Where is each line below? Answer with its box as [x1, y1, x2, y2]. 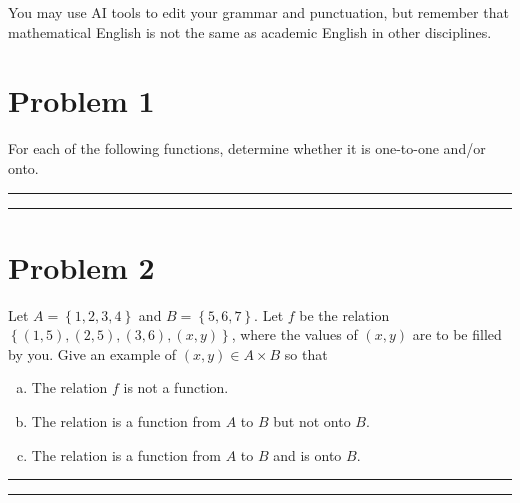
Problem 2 [8, 246, 155, 287]
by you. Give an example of [8, 343, 177, 364]
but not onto [273, 411, 351, 431]
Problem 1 [8, 80, 155, 121]
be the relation [299, 304, 390, 325]
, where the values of [231, 324, 358, 345]
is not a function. [123, 377, 229, 398]
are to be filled [412, 324, 502, 345]
